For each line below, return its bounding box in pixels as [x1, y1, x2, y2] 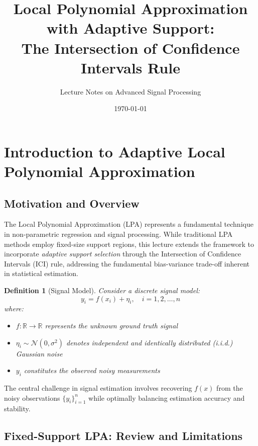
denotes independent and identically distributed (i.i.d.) [66, 337, 233, 347]
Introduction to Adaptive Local [4, 141, 225, 161]
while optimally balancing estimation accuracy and [88, 392, 245, 403]
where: [4, 303, 24, 314]
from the [216, 382, 243, 393]
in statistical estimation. [4, 268, 79, 279]
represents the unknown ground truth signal [45, 320, 178, 330]
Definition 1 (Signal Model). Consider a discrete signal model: [4, 285, 200, 296]
